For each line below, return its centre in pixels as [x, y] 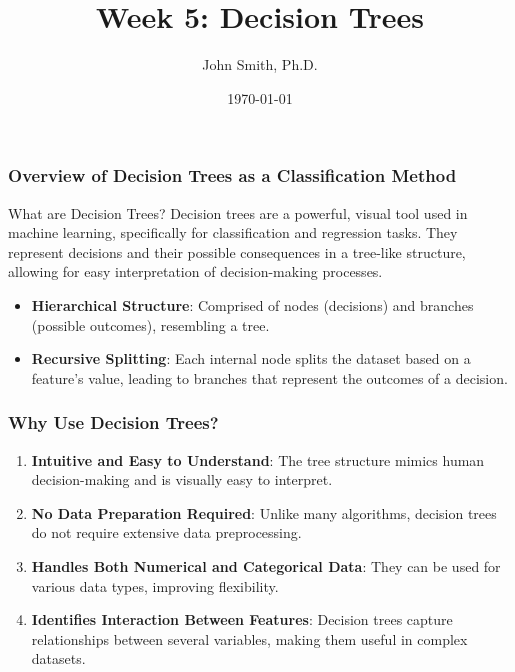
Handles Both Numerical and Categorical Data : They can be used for [266, 565]
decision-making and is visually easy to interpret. [182, 479]
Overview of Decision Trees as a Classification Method [232, 175]
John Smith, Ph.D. [260, 64]
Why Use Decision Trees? [113, 422]
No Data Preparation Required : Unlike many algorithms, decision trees [264, 512]
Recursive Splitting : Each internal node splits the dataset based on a [251, 358]
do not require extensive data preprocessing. [166, 532]
